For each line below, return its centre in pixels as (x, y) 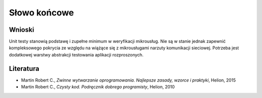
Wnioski (22, 30)
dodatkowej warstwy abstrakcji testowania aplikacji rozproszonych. (76, 55)
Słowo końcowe (41, 13)
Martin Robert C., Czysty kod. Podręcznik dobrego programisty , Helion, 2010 (98, 87)
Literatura (24, 68)
